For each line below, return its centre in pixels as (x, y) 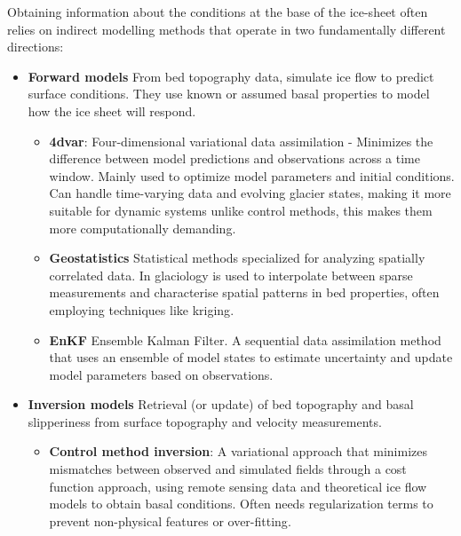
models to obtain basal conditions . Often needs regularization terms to (241, 504)
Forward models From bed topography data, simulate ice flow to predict (231, 76)
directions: (36, 47)
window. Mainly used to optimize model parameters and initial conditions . (252, 175)
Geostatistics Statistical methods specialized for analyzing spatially (237, 258)
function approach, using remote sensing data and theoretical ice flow (238, 486)
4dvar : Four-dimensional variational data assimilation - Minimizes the (241, 141)
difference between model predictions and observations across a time (234, 158)
